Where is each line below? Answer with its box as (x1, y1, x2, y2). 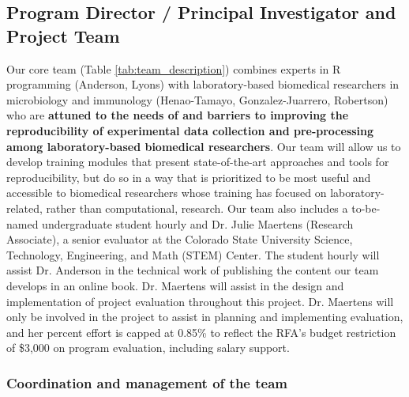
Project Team (6, 23, 120, 47)
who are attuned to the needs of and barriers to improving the (6, 107, 349, 123)
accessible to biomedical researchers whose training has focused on (6, 184, 327, 201)
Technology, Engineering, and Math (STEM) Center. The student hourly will (6, 246, 380, 263)
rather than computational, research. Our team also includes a (46, 199, 348, 216)
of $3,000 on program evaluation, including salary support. (6, 339, 290, 356)
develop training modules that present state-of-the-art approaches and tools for (6, 153, 389, 170)
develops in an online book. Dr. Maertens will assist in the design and (6, 277, 344, 293)
